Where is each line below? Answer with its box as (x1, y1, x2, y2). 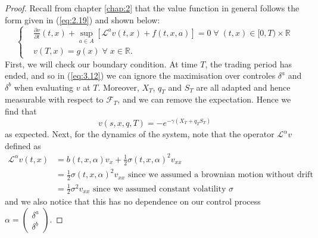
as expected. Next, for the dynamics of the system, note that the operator (5, 128, 275, 140)
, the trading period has (205, 57, 292, 70)
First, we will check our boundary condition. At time (5, 57, 198, 70)
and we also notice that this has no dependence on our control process (5, 195, 261, 208)
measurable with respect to (5, 93, 104, 106)
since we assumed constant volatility (92, 184, 226, 193)
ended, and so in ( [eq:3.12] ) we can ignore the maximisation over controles (5, 69, 276, 82)
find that (5, 105, 37, 118)
